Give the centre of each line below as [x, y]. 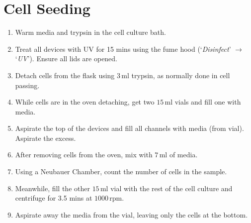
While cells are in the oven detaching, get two [85, 102]
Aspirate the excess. [45, 138]
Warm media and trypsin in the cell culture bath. [90, 32]
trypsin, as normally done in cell [181, 75]
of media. [183, 155]
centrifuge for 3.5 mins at [54, 198]
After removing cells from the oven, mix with [84, 155]
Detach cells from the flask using [65, 75]
